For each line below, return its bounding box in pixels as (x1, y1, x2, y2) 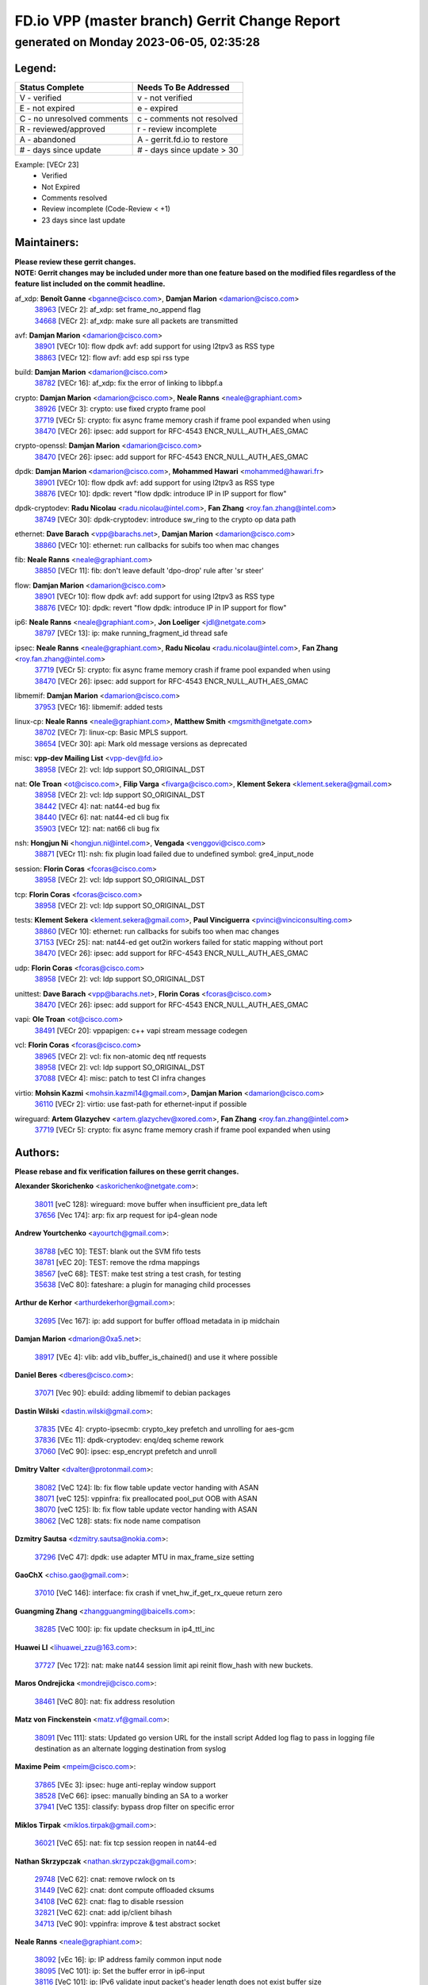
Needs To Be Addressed (137, 82, 230, 93)
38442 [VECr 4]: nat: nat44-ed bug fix (34, 801, 160, 811)
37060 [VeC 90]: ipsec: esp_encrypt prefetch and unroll (34, 1446, 217, 1456)
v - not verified (137, 92, 193, 103)
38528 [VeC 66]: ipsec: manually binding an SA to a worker (34, 1791, 229, 1801)
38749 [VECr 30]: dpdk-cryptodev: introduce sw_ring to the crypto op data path (34, 515, 296, 524)
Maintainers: (14, 236, 79, 249)
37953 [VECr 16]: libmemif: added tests (34, 702, 163, 711)
